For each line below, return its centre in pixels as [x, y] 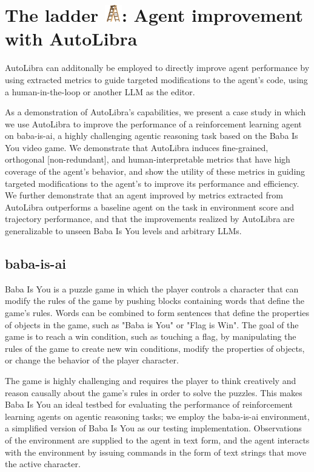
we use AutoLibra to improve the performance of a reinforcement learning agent [153, 123]
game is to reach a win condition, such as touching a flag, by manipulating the [151, 336]
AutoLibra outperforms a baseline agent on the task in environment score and [150, 207]
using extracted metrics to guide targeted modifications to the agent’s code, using [156, 79]
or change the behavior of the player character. [92, 360]
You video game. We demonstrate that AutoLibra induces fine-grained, [137, 147]
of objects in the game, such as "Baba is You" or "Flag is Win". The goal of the [152, 324]
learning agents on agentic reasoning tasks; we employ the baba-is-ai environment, [157, 416]
